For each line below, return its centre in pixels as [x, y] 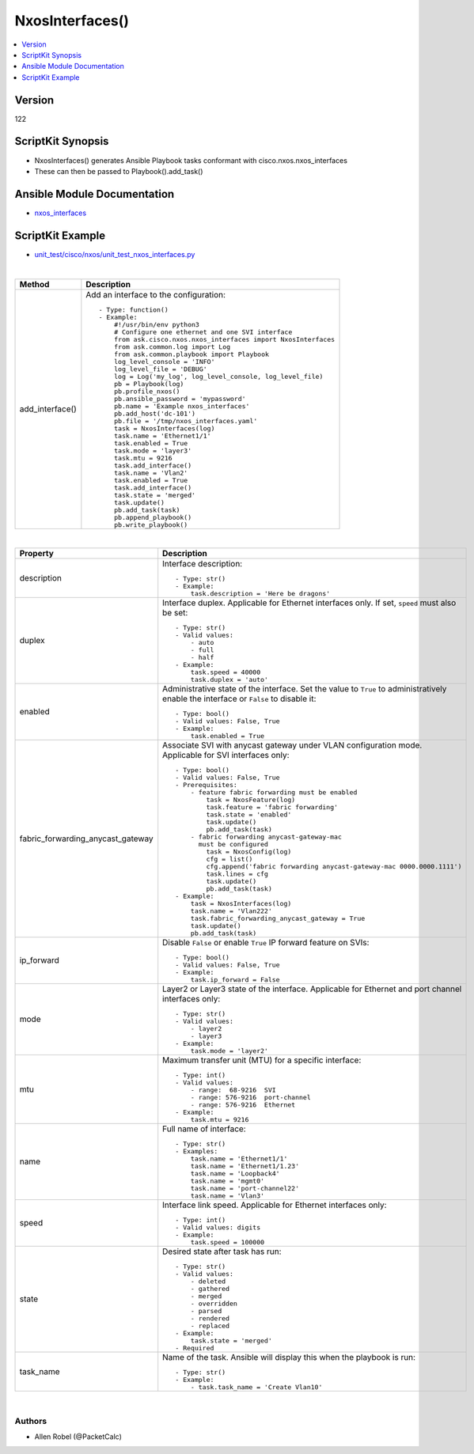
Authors [31, 1421]
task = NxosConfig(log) [249, 852]
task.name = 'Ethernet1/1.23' [245, 1166]
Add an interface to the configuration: [155, 294]
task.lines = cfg [237, 874]
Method [34, 284]
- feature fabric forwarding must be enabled [274, 792]
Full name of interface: [204, 1129]
